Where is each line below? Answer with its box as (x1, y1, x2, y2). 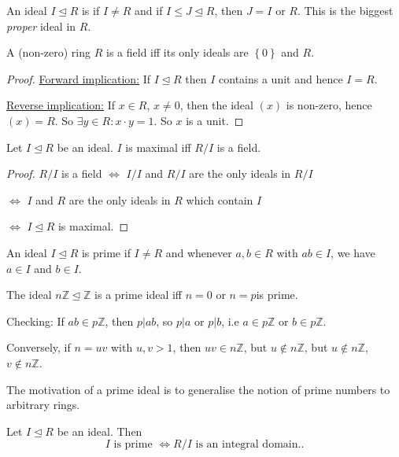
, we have (331, 244, 375, 260)
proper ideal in (6, 17, 76, 34)
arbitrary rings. (6, 396, 80, 413)
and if (135, 2, 163, 18)
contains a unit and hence (219, 70, 343, 87)
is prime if (81, 244, 131, 260)
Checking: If (6, 312, 65, 329)
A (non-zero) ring (6, 44, 91, 61)
